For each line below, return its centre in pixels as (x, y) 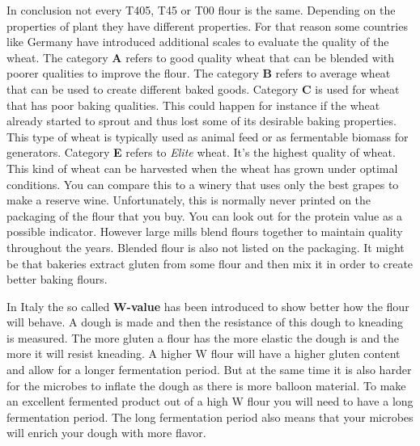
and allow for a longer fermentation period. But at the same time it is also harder (209, 370)
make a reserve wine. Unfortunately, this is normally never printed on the (189, 200)
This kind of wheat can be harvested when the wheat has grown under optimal (202, 168)
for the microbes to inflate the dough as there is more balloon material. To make (206, 385)
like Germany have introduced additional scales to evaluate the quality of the (198, 42)
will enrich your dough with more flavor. (106, 433)
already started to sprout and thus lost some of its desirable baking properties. (202, 121)
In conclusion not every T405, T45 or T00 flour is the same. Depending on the (201, 10)
